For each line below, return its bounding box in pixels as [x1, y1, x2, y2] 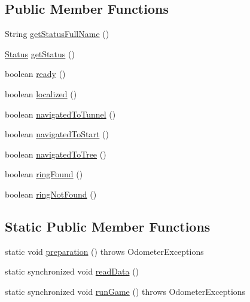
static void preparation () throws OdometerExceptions [5, 245, 204, 257]
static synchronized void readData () [5, 265, 139, 278]
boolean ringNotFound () [5, 187, 97, 200]
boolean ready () [5, 67, 66, 80]
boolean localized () [5, 87, 77, 100]
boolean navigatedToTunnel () [5, 107, 116, 120]
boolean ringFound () [5, 168, 83, 180]
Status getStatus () [5, 47, 75, 60]
